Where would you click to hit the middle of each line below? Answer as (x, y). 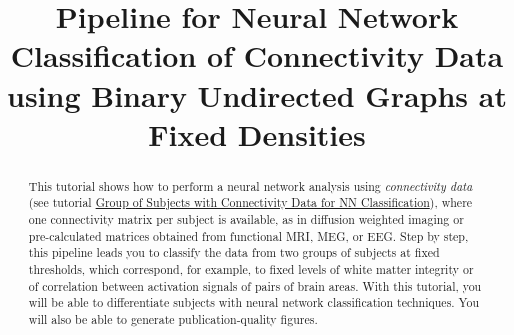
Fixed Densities (257, 133)
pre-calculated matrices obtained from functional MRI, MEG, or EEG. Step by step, (248, 235)
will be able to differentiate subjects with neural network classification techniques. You (254, 302)
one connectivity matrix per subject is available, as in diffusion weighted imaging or (246, 219)
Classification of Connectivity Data (257, 55)
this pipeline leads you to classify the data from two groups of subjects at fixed (234, 252)
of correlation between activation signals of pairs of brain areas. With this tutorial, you (255, 285)
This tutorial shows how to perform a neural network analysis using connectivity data (250, 185)
